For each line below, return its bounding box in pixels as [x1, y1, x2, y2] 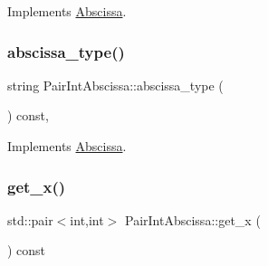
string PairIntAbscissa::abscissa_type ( [7, 75, 224, 94]
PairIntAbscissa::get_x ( [125, 210, 261, 229]
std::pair [7, 210, 53, 229]
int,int [70, 210, 104, 229]
